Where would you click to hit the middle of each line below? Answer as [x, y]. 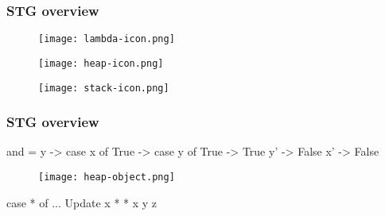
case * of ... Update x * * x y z [82, 202]
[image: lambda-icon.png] [107, 39]
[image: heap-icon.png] [101, 63]
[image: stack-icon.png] [104, 88]
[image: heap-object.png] [107, 177]
